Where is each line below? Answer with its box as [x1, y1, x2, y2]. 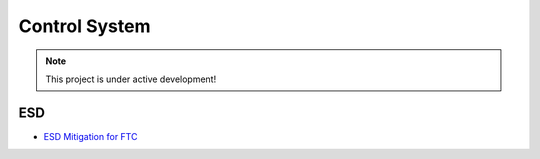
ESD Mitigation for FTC [43, 130, 138, 142]
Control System [18, 15, 151, 37]
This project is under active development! [45, 73, 217, 85]
